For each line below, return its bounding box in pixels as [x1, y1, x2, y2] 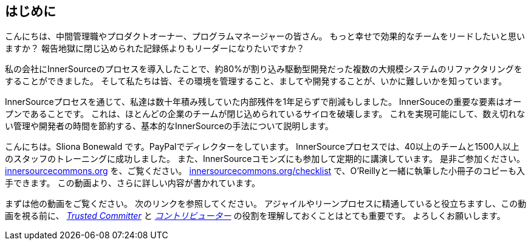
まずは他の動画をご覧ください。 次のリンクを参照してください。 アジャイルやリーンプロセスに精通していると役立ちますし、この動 [5, 198, 527, 209]
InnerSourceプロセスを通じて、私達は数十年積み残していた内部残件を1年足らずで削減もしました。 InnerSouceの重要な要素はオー [5, 96, 522, 107]
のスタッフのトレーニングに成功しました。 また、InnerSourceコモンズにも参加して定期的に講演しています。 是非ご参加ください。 [5, 153, 525, 164]
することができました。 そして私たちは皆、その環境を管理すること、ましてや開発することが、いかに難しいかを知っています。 [5, 76, 507, 87]
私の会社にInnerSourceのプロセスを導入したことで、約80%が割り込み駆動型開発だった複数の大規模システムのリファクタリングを [5, 64, 522, 75]
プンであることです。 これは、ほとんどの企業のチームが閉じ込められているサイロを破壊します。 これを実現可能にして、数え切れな [5, 109, 526, 119]
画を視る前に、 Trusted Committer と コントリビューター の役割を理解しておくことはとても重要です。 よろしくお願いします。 [5, 210, 505, 221]
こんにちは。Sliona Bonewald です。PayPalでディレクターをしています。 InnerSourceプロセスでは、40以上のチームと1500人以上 [5, 141, 519, 152]
